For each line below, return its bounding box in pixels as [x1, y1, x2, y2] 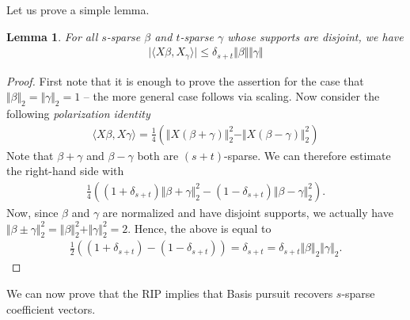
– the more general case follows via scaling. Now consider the [83, 88, 380, 105]
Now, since [6, 204, 59, 220]
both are [137, 147, 179, 163]
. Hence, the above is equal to [127, 219, 271, 236]
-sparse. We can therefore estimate [224, 147, 391, 163]
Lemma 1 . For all [6, 28, 98, 44]
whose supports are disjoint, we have [227, 28, 404, 44]
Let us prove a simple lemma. [6, 2, 150, 17]
